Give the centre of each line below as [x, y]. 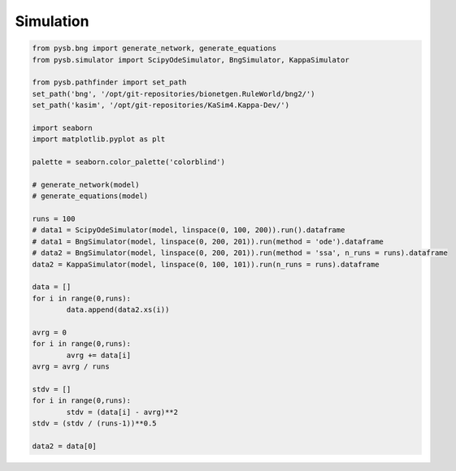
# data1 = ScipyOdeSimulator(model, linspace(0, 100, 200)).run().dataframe [189, 230]
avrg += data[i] [99, 355]
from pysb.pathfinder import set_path [109, 82]
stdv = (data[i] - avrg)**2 [122, 412]
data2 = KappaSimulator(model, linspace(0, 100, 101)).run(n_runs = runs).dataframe [206, 264]
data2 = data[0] [65, 446]
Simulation [52, 21]
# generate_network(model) [86, 184]
